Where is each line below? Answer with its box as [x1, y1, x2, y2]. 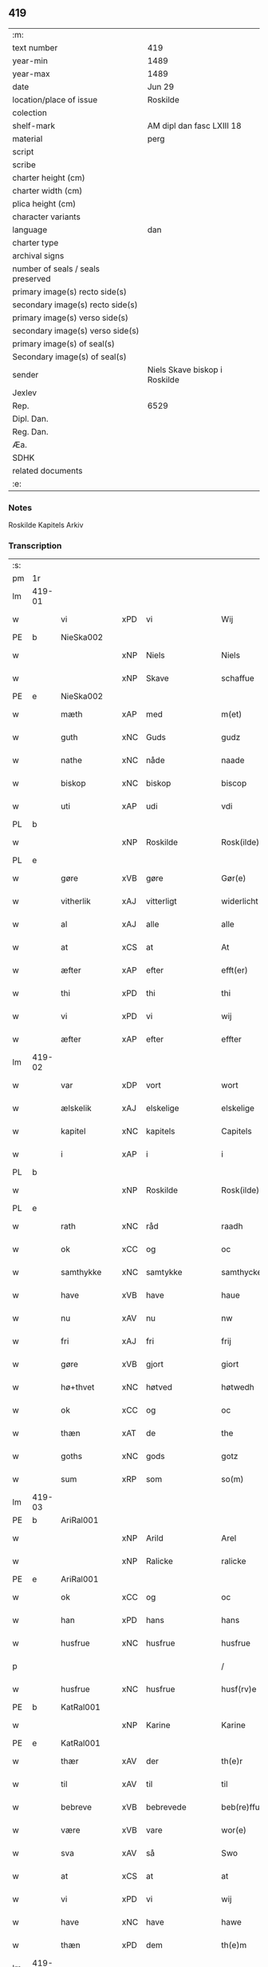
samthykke [61, 1267, 102, 1278]
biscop [221, 778, 247, 789]
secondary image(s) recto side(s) [12, 299, 138, 310]
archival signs [12, 250, 65, 261]
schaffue [221, 673, 255, 684]
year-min [12, 55, 48, 66]
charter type [12, 237, 59, 248]
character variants [12, 211, 81, 222]
